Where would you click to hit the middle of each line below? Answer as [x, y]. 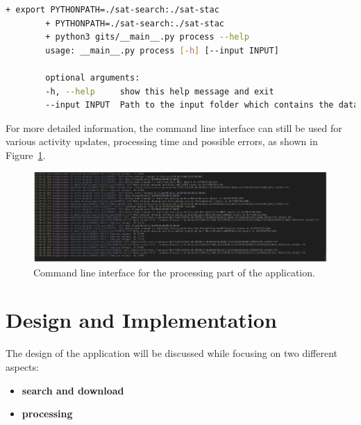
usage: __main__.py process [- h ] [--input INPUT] [162, 50]
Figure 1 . [26, 155]
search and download [73, 390]
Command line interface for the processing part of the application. [174, 272]
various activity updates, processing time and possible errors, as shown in [162, 141]
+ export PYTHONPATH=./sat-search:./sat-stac [112, 10]
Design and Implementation [141, 320]
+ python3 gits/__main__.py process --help [147, 37]
